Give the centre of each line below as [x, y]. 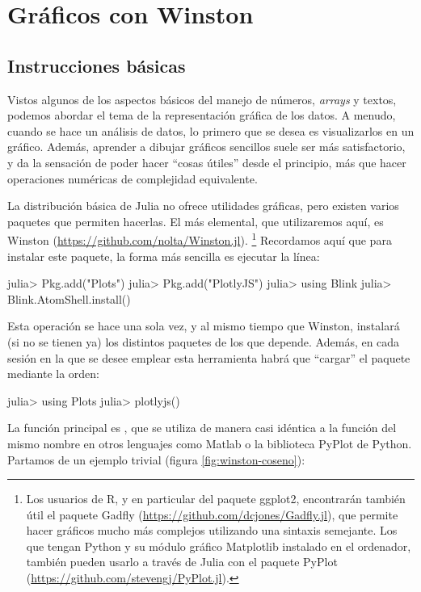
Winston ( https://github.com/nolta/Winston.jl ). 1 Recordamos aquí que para [200, 239]
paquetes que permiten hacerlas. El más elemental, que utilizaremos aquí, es [196, 221]
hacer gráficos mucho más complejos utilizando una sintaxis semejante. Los [212, 530]
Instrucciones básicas [97, 65]
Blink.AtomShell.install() [69, 298]
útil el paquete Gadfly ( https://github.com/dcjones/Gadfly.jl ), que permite [212, 514]
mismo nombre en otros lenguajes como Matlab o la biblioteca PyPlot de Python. [210, 443]
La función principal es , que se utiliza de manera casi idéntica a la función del [202, 428]
